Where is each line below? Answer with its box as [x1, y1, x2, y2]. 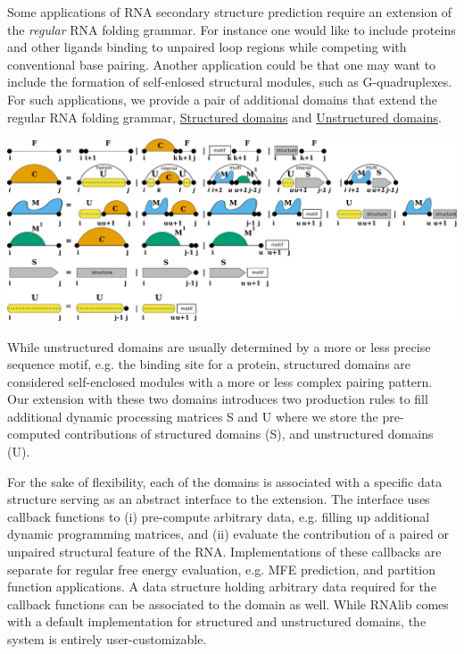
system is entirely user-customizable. [7, 630, 207, 648]
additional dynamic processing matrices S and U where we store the [7, 407, 378, 425]
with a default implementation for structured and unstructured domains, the [7, 612, 427, 631]
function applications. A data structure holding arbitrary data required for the [7, 577, 436, 596]
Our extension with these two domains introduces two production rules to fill [7, 390, 428, 408]
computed [7, 424, 61, 443]
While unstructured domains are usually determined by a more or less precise [7, 337, 431, 356]
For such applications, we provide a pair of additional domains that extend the [7, 89, 438, 108]
